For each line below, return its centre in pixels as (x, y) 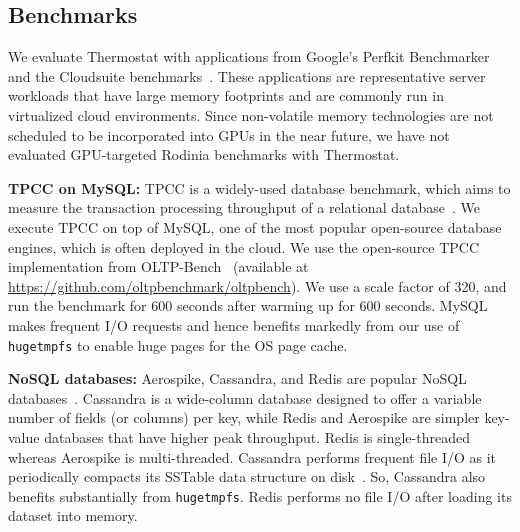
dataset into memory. (73, 515)
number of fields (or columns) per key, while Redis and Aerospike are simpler (244, 417)
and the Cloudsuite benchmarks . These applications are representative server (247, 75)
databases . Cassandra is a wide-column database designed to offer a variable (245, 397)
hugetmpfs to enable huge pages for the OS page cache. (178, 344)
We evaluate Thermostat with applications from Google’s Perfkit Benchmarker (249, 56)
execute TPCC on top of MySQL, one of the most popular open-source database (255, 226)
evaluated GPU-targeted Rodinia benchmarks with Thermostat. (204, 154)
